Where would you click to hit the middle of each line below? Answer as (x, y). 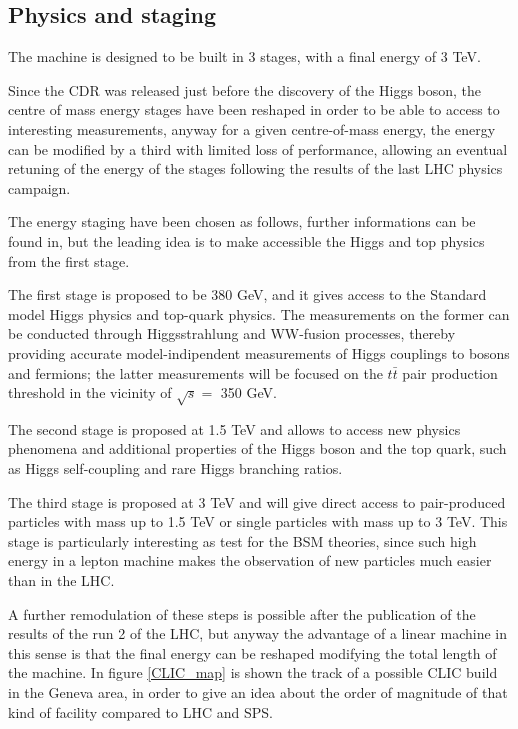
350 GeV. (248, 392)
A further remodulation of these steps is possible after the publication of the (242, 613)
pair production (450, 372)
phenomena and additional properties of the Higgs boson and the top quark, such (257, 448)
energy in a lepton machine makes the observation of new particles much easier (250, 560)
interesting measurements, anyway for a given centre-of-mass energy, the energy (252, 128)
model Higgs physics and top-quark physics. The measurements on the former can (259, 313)
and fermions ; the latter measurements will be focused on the (195, 372)
